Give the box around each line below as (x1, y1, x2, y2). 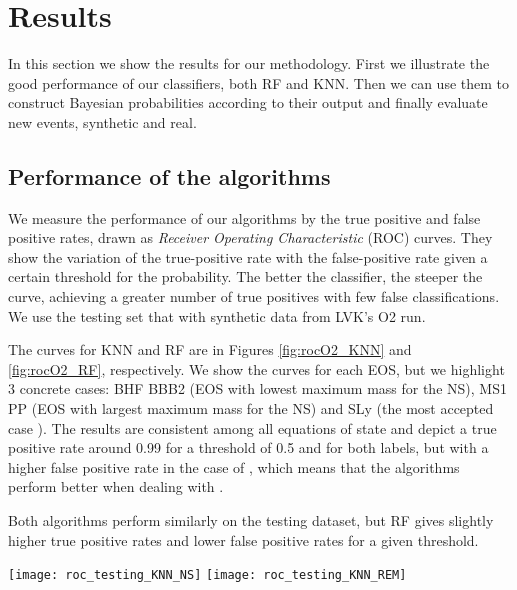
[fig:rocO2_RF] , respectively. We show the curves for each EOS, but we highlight (8, 358, 505, 379)
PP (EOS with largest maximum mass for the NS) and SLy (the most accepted (8, 398, 494, 419)
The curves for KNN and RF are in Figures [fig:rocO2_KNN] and (8, 339, 412, 360)
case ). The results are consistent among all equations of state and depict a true (8, 417, 497, 438)
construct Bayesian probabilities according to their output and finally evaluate (8, 92, 488, 113)
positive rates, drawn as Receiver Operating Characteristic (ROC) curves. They (8, 227, 493, 248)
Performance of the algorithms (8, 160, 331, 191)
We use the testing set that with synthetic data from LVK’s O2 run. (8, 305, 426, 326)
